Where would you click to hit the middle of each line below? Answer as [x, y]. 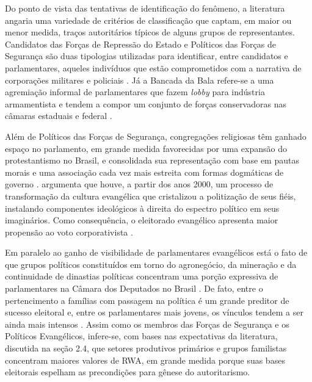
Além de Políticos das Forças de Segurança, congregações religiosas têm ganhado [156, 136]
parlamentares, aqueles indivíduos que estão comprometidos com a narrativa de [153, 67]
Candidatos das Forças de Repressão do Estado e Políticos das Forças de [140, 44]
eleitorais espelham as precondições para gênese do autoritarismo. [128, 372]
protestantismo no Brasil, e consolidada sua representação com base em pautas [152, 160]
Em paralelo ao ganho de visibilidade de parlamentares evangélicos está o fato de [156, 252]
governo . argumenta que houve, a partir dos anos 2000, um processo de [139, 184]
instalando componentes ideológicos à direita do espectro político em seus [142, 208]
